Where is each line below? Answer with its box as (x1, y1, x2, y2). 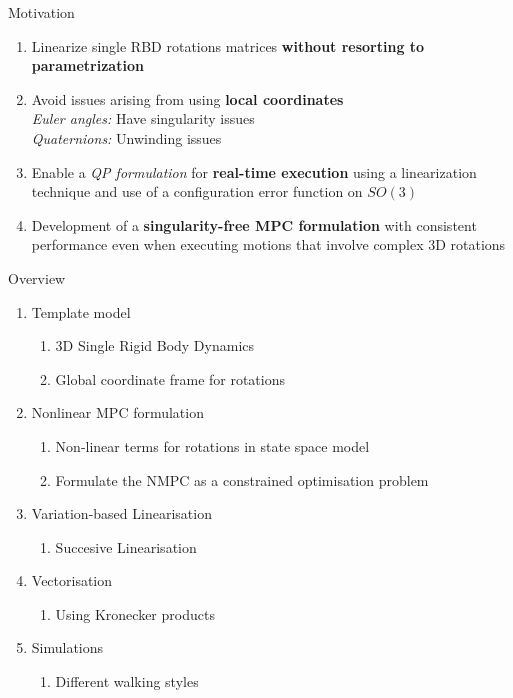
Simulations (31, 637, 104, 658)
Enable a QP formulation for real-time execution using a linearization (31, 161, 477, 182)
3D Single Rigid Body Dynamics (55, 335, 255, 356)
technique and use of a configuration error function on (31, 181, 363, 202)
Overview (8, 267, 66, 288)
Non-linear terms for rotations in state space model (55, 435, 370, 456)
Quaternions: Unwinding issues (31, 127, 222, 148)
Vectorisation (31, 570, 113, 591)
